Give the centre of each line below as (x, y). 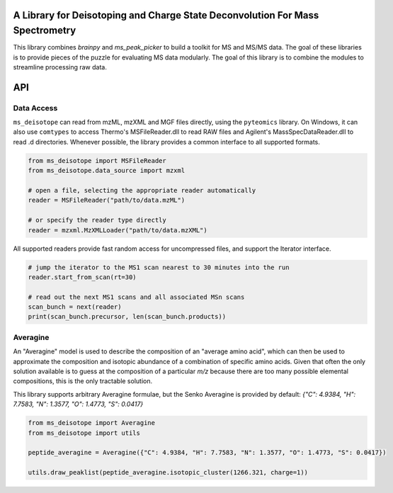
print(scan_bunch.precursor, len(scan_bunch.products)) (127, 317)
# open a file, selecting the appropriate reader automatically (142, 190)
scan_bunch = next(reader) (75, 307)
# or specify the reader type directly (97, 220)
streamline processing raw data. (60, 67)
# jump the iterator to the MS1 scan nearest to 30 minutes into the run (159, 267)
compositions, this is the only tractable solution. (82, 381)
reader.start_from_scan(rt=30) (82, 277)
